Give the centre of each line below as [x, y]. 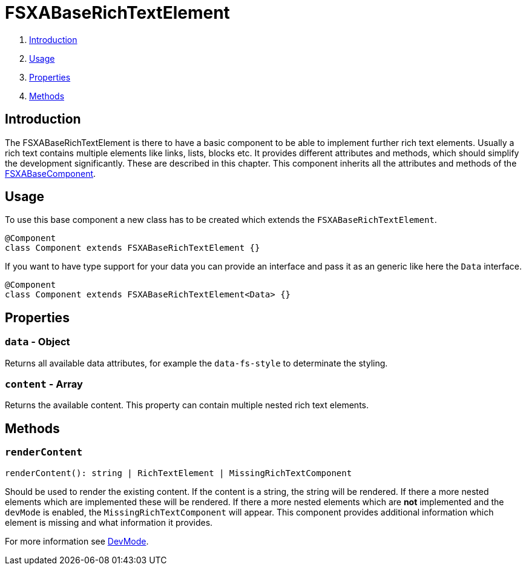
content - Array [44, 384]
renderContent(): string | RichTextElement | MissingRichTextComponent [179, 473]
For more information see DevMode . [77, 541]
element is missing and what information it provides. [109, 522]
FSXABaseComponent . [51, 173]
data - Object [38, 342]
